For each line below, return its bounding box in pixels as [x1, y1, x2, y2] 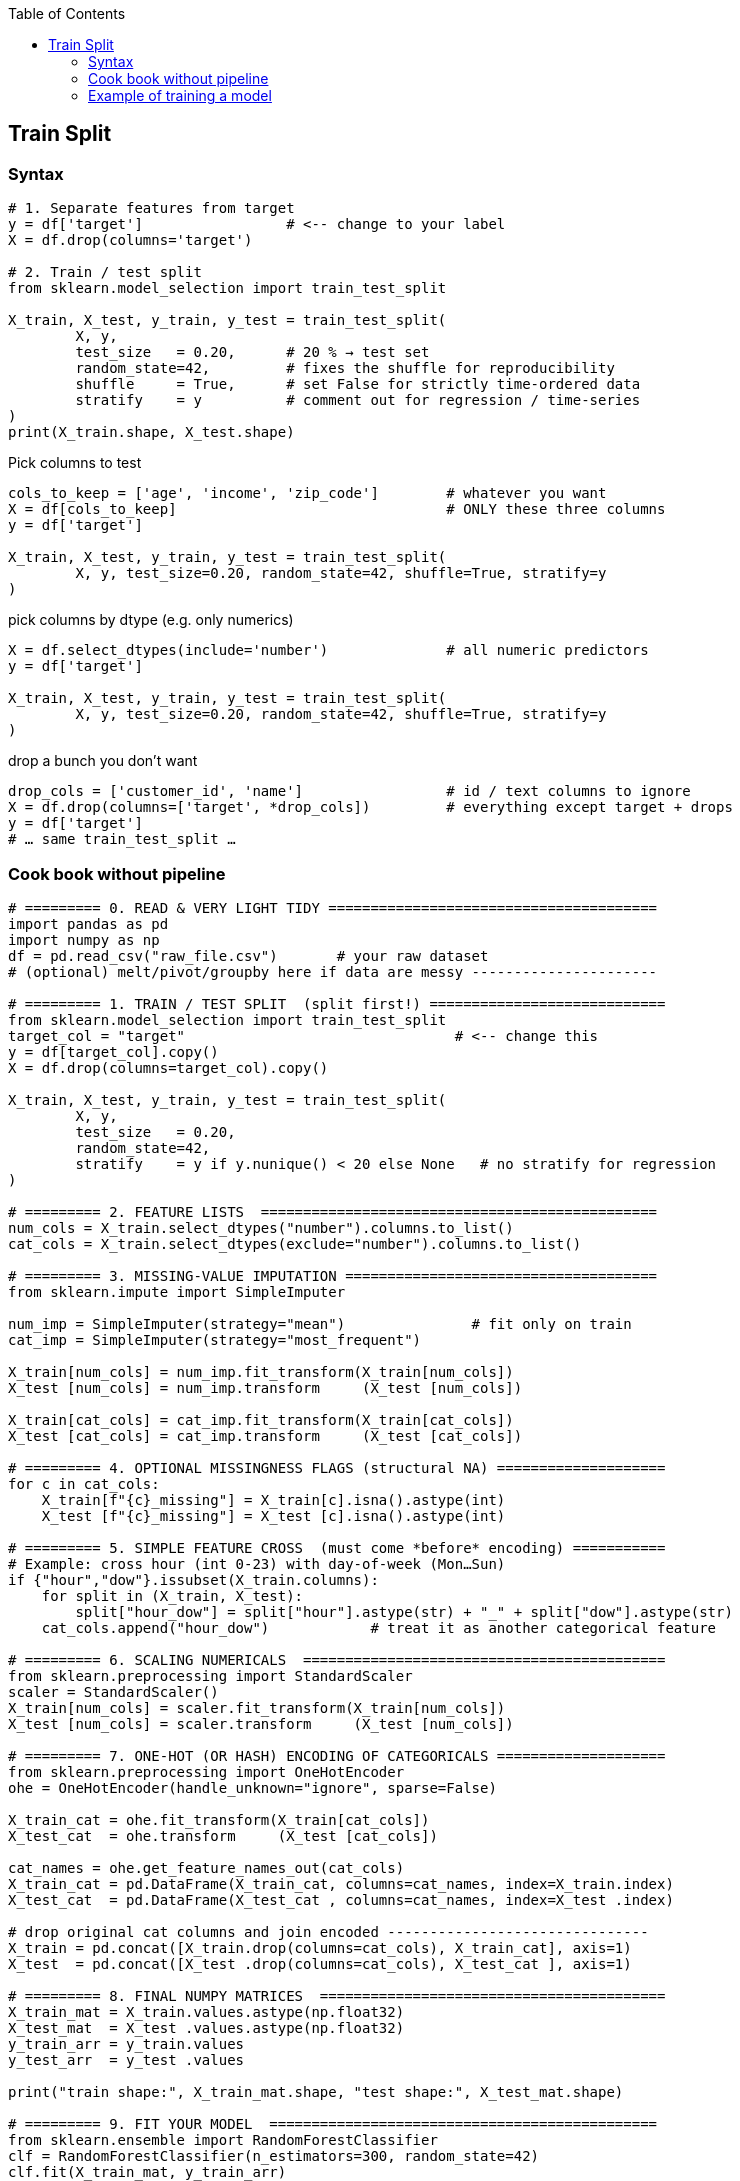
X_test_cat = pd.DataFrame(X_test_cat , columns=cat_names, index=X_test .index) [8, 1891, 674, 1908]
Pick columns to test [8, 454, 142, 472]
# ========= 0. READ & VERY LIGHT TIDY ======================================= [8, 899, 658, 916]
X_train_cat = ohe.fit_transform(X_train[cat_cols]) [8, 1811, 430, 1828]
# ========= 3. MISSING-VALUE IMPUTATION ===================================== [8, 1267, 658, 1284]
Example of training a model [88, 87, 272, 104]
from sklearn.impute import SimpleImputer [8, 1283, 346, 1300]
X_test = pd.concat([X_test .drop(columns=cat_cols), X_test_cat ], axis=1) [8, 1955, 632, 1972]
